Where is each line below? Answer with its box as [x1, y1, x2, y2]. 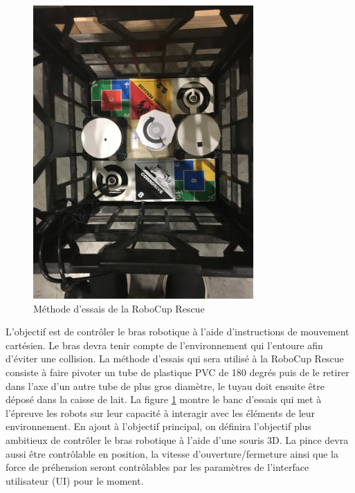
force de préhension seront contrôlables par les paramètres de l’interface [6, 460, 309, 474]
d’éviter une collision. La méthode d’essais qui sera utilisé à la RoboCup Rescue [6, 351, 344, 366]
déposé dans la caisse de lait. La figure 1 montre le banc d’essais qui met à [6, 392, 322, 407]
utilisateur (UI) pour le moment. [6, 473, 144, 487]
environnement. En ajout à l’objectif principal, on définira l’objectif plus [6, 419, 311, 434]
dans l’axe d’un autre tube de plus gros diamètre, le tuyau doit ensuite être [6, 378, 325, 393]
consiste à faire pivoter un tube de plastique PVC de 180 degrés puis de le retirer [6, 364, 349, 379]
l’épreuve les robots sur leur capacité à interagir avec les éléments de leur [6, 405, 316, 420]
